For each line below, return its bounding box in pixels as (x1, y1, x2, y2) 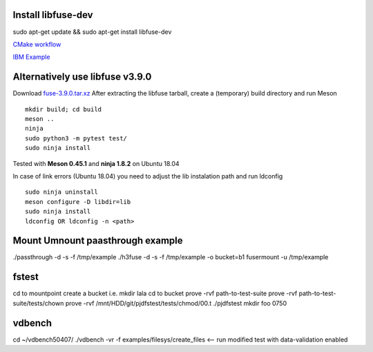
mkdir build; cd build (25, 105, 102, 113)
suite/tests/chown (12, 299, 64, 307)
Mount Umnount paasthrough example (12, 235, 183, 247)
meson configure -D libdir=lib (25, 198, 131, 205)
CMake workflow (12, 40, 61, 48)
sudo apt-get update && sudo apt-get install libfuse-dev (12, 28, 172, 36)
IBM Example (12, 53, 50, 62)
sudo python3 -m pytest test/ (25, 134, 128, 142)
